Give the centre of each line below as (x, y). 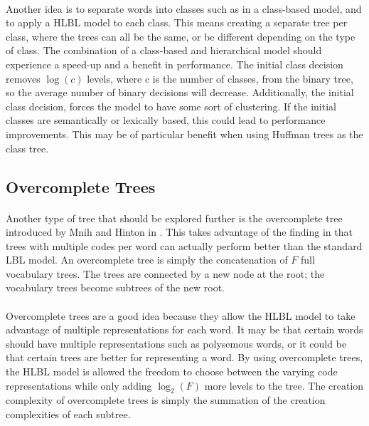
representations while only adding (79, 385)
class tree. (27, 148)
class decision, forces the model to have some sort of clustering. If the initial (171, 106)
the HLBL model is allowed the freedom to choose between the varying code (172, 372)
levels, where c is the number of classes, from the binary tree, (220, 78)
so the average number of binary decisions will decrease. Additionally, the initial (180, 92)
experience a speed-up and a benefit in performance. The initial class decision (175, 64)
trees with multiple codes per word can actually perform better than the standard (184, 245)
